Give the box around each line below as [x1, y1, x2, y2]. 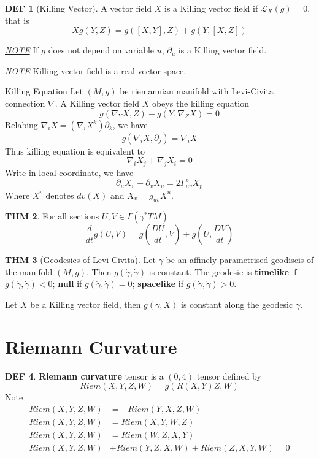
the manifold [5, 265, 53, 278]
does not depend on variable [48, 44, 155, 56]
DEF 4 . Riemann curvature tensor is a [5, 369, 164, 382]
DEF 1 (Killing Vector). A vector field [5, 2, 152, 14]
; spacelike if [132, 277, 184, 290]
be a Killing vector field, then [30, 298, 141, 311]
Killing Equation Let [5, 85, 83, 97]
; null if [52, 277, 82, 290]
